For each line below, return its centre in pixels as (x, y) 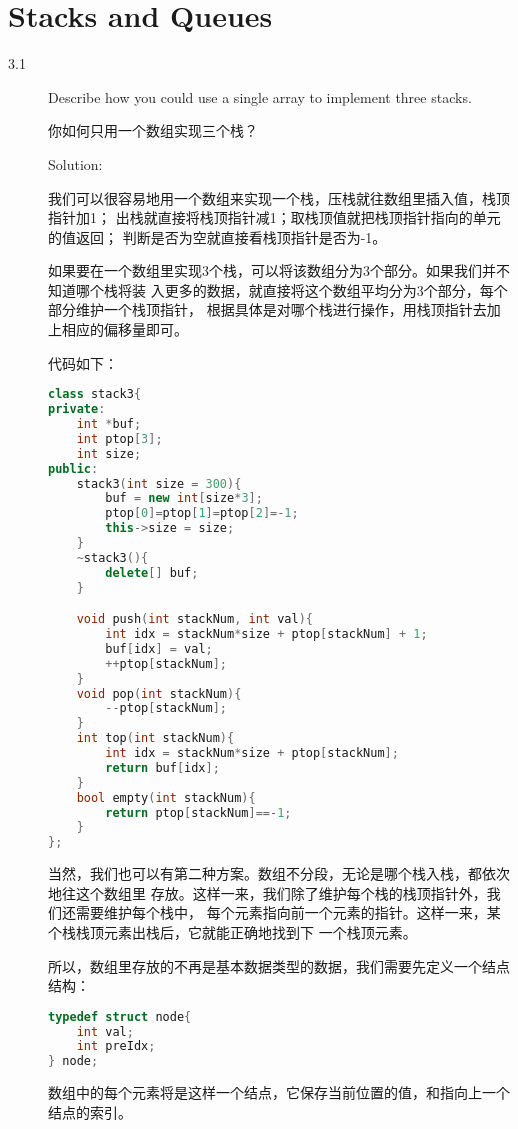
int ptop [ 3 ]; (119, 438)
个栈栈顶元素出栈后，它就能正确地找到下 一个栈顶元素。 (232, 931)
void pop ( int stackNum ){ (159, 693)
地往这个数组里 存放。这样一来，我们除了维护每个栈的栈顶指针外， (267, 892)
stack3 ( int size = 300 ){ (159, 483)
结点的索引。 (90, 1111)
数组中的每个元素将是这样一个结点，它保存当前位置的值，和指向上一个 (279, 1092)
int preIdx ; (116, 1046)
